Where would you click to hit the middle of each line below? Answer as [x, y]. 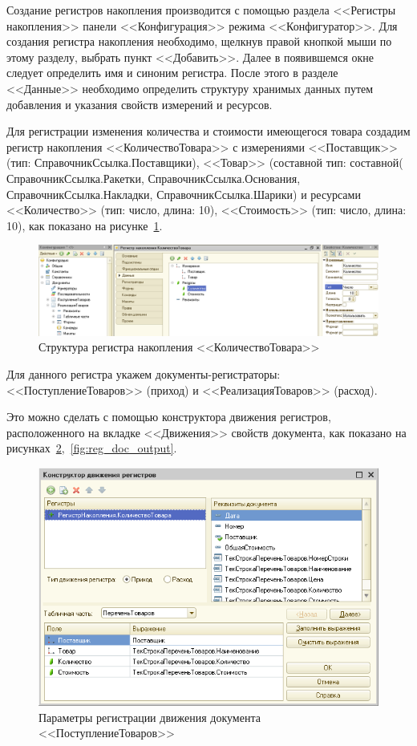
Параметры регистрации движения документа [150, 717]
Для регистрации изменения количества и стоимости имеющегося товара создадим [208, 131]
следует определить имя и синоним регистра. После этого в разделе [172, 73]
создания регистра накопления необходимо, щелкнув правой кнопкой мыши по [199, 41]
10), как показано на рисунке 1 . [85, 225]
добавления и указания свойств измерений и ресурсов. [140, 104]
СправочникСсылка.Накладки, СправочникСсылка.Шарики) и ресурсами [184, 194]
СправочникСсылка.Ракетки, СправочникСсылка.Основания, [154, 178]
